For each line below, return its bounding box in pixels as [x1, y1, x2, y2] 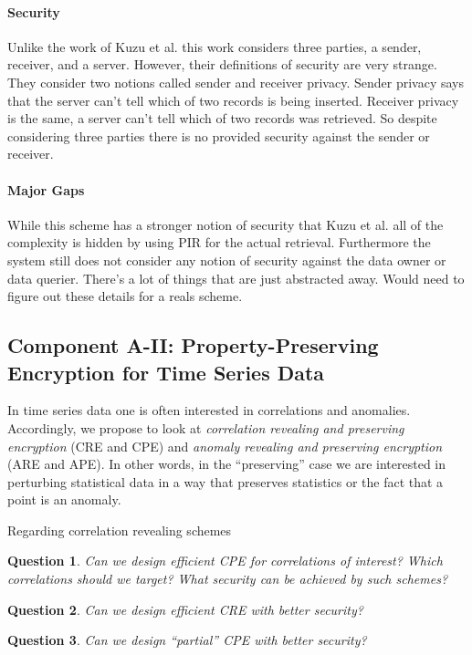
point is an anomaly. [7, 490, 121, 509]
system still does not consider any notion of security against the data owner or [7, 250, 446, 269]
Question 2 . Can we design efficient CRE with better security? [7, 599, 363, 619]
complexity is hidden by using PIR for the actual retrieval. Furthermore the [7, 233, 431, 252]
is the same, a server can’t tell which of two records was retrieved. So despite [7, 109, 437, 128]
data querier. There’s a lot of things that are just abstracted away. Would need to [7, 268, 465, 287]
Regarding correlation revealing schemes [7, 520, 232, 539]
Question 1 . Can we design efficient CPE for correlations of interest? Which [7, 551, 443, 570]
